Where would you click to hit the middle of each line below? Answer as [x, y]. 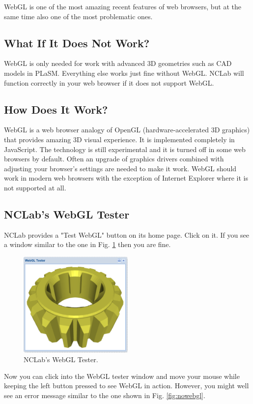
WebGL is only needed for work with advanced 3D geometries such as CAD [118, 63]
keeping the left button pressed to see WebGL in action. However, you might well [126, 386]
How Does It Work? [56, 109]
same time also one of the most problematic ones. [78, 16]
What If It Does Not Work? [77, 43]
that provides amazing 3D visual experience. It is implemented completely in [119, 139]
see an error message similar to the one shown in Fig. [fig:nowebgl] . [105, 395]
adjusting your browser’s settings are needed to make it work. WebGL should [120, 168]
